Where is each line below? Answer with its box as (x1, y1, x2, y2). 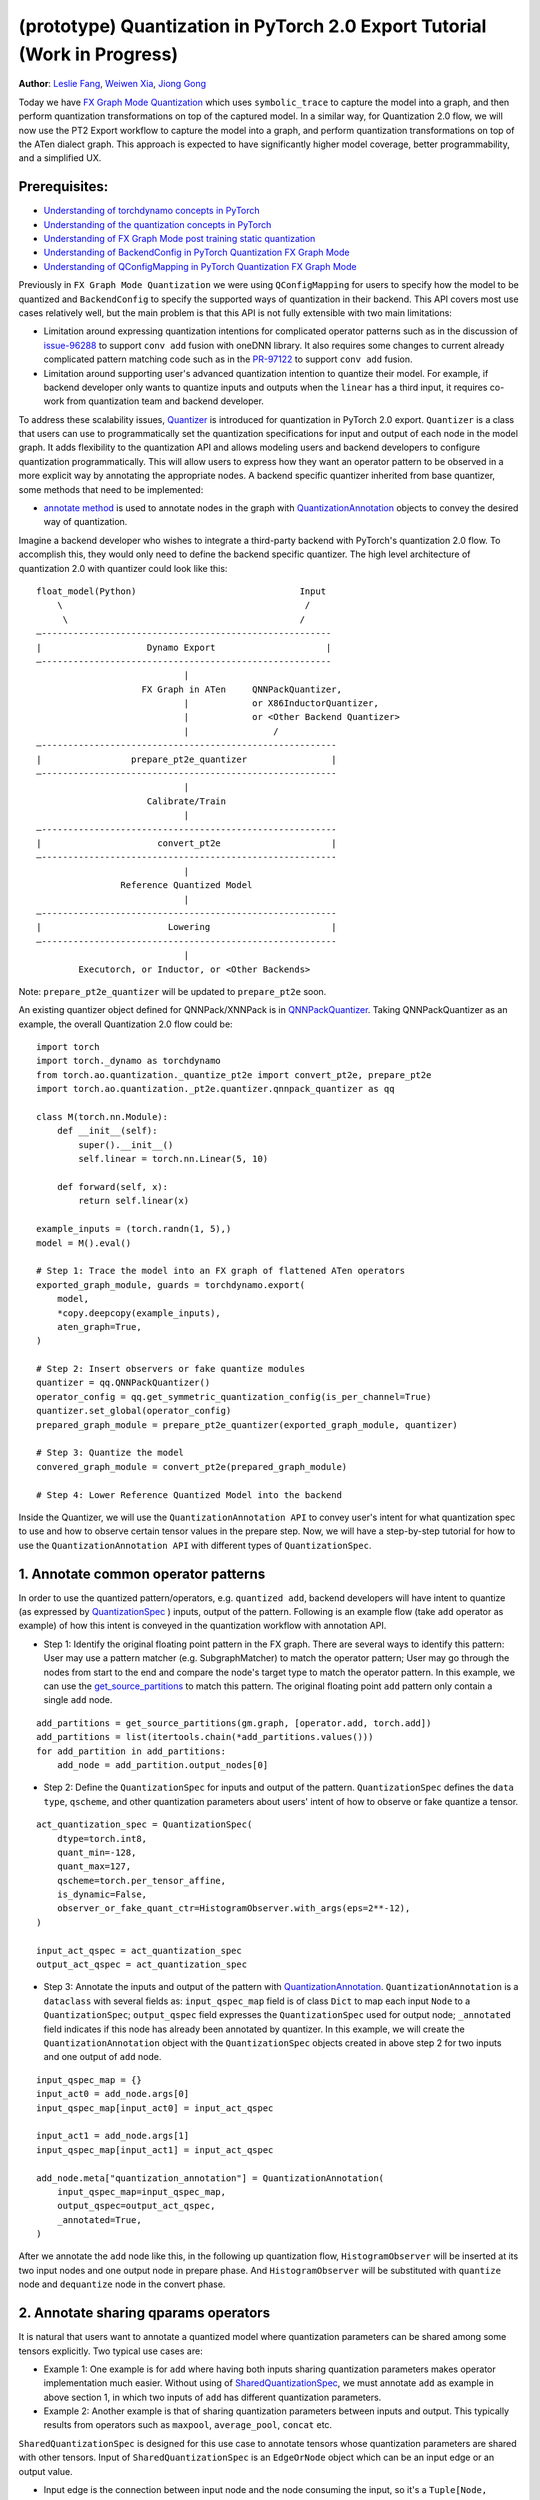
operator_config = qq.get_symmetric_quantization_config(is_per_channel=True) (36, 1391, 432, 1402)
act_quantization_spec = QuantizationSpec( (36, 1819, 253, 1830)
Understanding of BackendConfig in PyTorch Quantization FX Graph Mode (43, 246, 350, 259)
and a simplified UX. (18, 152, 102, 164)
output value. (18, 2465, 74, 2477)
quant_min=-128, (56, 1846, 137, 1858)
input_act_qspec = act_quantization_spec (36, 1945, 242, 1956)
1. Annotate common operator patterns (18, 1565, 266, 1582)
